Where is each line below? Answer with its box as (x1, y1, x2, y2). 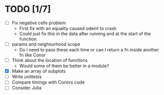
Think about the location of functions (11, 57, 88, 63)
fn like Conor (19, 52, 46, 58)
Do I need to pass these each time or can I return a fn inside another (19, 47, 160, 53)
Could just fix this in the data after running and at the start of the (19, 31, 151, 37)
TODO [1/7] (4, 3, 51, 15)
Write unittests (11, 74, 42, 80)
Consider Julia (11, 85, 42, 91)
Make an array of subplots (11, 68, 66, 74)
